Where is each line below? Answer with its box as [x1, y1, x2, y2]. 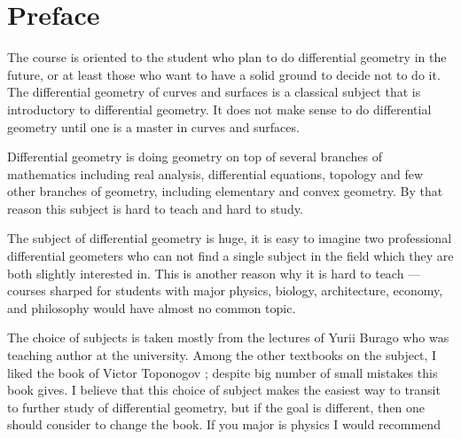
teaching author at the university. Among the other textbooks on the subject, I [7, 346, 437, 365]
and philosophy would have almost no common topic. [7, 298, 296, 317]
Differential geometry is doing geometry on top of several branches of [7, 147, 382, 166]
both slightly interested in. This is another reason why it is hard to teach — [7, 263, 421, 282]
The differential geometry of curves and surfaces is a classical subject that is [7, 82, 421, 101]
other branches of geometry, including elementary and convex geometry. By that [7, 182, 443, 200]
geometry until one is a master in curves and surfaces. [7, 117, 300, 136]
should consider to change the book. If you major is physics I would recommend [7, 415, 441, 434]
